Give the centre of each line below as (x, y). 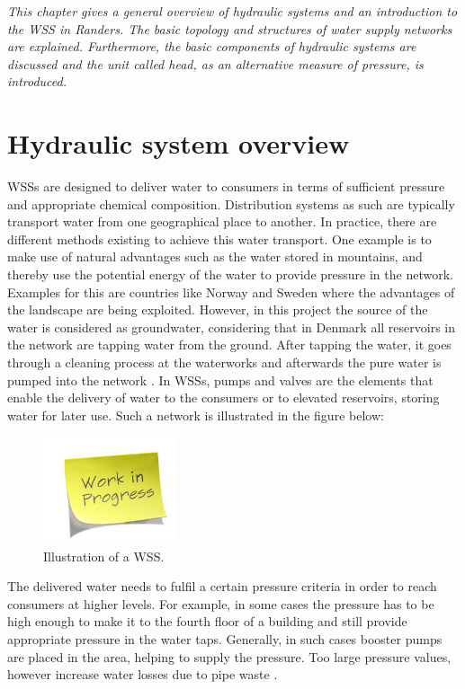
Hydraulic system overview (179, 143)
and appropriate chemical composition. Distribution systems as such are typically (231, 203)
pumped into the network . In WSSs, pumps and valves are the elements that (220, 380)
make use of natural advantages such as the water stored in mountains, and (215, 256)
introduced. (37, 81)
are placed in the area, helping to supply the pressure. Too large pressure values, (229, 656)
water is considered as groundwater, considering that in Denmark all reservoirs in (232, 327)
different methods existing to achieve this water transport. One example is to (219, 238)
